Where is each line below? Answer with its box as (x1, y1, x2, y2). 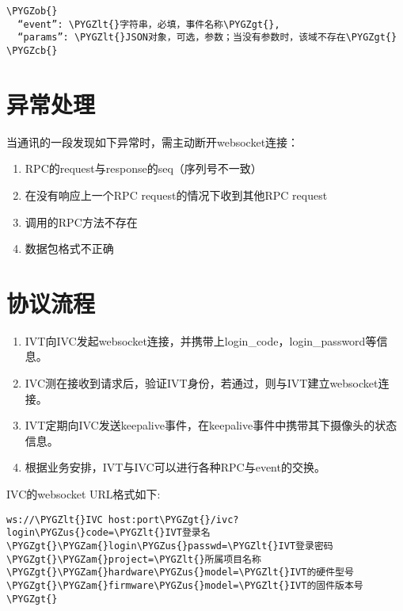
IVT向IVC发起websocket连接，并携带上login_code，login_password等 (25, 332, 377, 349)
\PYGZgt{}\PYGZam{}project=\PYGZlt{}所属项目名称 (6, 553, 261, 565)
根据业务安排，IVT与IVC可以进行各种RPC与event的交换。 (25, 459, 325, 475)
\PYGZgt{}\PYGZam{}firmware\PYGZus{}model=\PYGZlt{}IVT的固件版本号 (6, 579, 363, 591)
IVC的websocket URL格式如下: (6, 486, 161, 502)
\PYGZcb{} (6, 44, 58, 56)
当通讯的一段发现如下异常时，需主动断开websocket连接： (6, 133, 299, 150)
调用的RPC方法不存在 (25, 213, 138, 230)
